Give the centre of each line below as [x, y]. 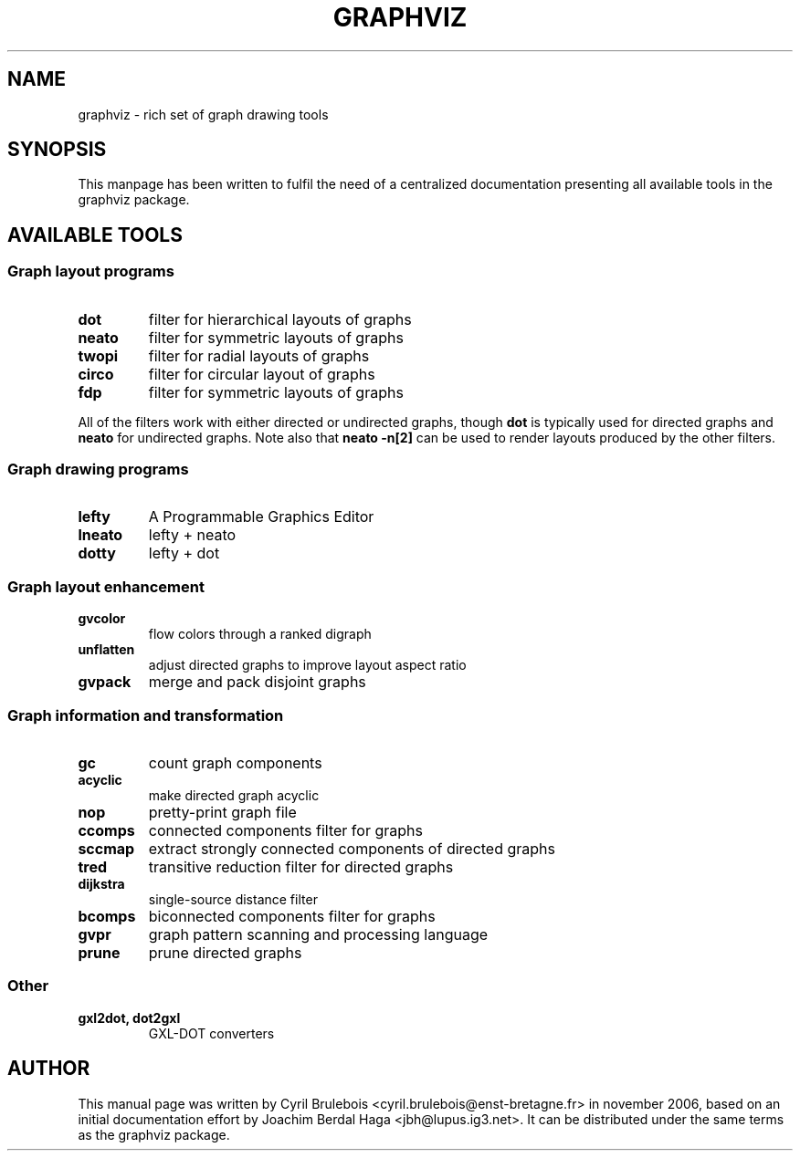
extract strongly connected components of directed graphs [352, 848]
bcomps [107, 916]
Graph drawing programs [98, 469]
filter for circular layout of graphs [262, 374]
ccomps [106, 830]
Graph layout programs [91, 271]
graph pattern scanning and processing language [318, 934]
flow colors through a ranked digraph [260, 634]
